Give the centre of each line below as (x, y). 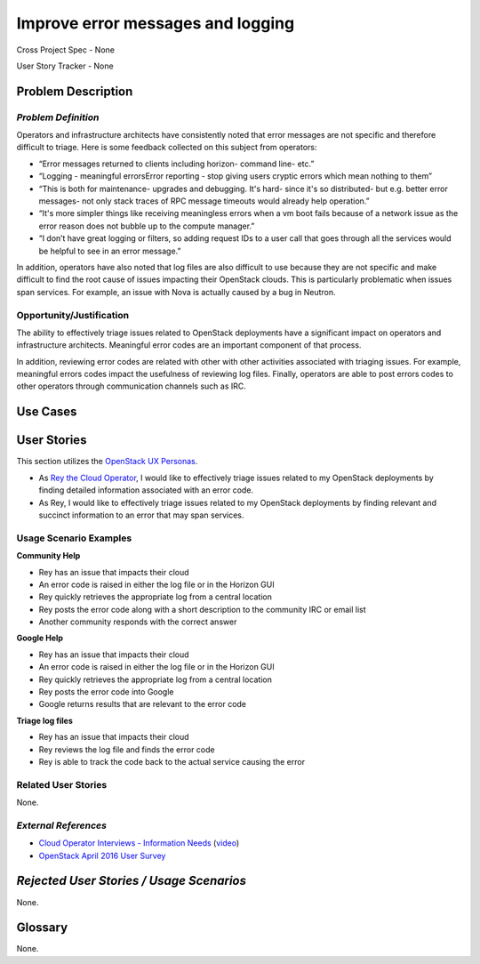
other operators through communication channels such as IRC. (131, 386)
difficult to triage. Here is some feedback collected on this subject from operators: (167, 148)
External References (61, 825)
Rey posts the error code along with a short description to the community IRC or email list (202, 609)
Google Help (40, 638)
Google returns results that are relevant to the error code (143, 704)
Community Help (48, 556)
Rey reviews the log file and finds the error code (127, 749)
